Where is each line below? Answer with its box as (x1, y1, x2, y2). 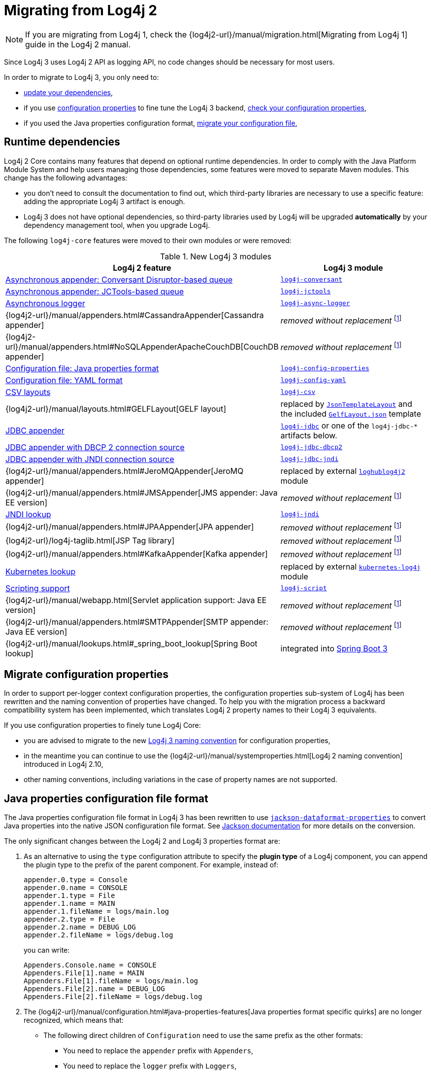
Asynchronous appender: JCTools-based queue (5, 286, 184, 296)
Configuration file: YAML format (5, 375, 123, 385)
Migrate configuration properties (4, 668, 169, 680)
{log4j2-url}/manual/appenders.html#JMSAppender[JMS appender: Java (5, 487, 278, 498)
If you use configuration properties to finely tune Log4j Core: (4, 721, 201, 730)
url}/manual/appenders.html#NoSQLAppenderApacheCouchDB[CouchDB (5, 341, 279, 352)
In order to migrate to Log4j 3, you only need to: (4, 72, 159, 81)
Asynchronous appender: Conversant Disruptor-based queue (5, 274, 233, 285)
